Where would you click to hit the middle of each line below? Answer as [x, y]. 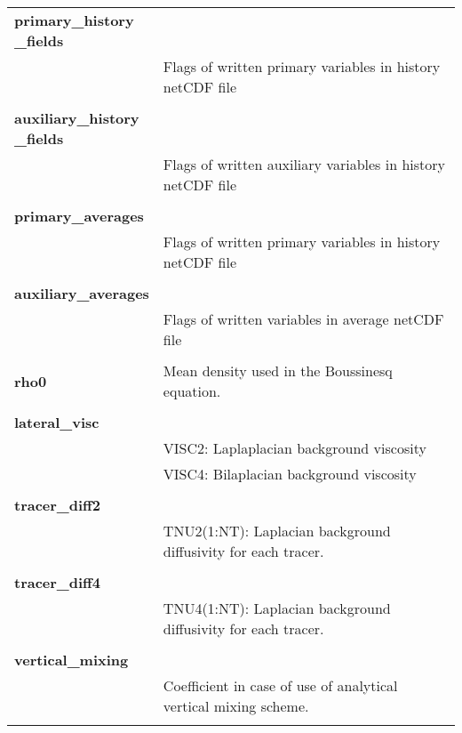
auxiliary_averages [82, 293]
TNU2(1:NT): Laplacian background [277, 531]
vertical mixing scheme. [236, 706]
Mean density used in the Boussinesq [278, 371]
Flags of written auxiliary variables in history [304, 164]
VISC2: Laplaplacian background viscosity [295, 448]
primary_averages [79, 216]
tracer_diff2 [58, 505]
